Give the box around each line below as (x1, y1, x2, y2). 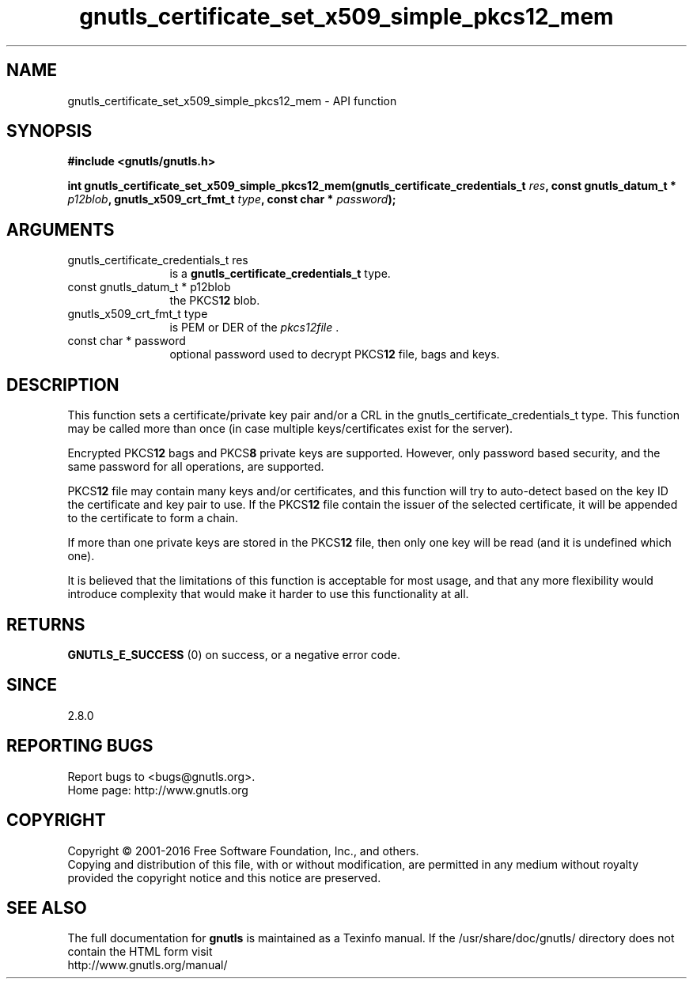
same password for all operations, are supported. (67, 460, 324, 474)
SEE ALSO (6, 897, 87, 918)
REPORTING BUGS (6, 736, 153, 756)
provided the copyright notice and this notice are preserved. (67, 870, 381, 885)
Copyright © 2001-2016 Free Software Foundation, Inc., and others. (67, 843, 419, 858)
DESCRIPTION (6, 374, 119, 395)
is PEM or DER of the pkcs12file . (169, 320, 339, 335)
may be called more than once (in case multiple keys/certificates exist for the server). (67, 422, 513, 436)
